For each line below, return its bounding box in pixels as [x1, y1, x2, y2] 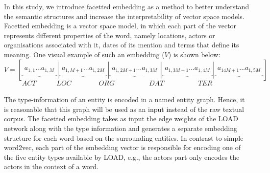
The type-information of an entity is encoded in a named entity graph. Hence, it [4, 94, 245, 105]
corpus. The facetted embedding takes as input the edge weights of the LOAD [4, 113, 238, 124]
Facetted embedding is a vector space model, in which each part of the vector [4, 21, 237, 31]
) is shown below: [168, 49, 221, 59]
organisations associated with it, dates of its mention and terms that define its [4, 40, 239, 50]
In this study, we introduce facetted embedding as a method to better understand [4, 1, 249, 11]
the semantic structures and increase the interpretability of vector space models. [4, 11, 245, 21]
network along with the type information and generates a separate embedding [4, 123, 237, 133]
